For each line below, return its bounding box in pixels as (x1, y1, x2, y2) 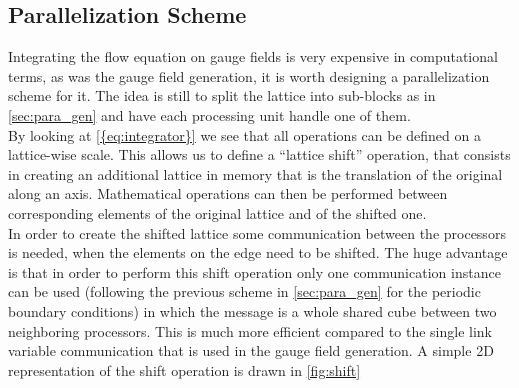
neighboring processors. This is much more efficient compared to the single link (8, 320, 493, 341)
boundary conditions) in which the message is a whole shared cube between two (8, 300, 497, 321)
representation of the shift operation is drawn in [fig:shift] (8, 359, 361, 380)
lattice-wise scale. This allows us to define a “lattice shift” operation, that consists (8, 144, 511, 165)
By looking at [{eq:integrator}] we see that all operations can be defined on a (8, 124, 481, 145)
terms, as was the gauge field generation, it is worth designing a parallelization (8, 65, 490, 86)
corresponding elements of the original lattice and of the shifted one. (8, 202, 427, 223)
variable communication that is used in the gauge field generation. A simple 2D (8, 340, 494, 361)
